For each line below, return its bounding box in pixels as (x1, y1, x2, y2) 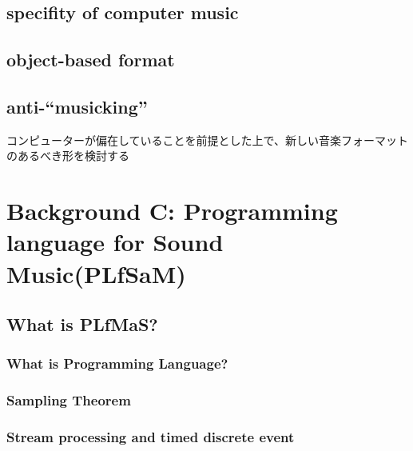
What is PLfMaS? (6, 312, 158, 337)
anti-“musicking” (6, 94, 148, 118)
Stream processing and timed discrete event (6, 427, 295, 447)
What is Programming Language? (6, 353, 228, 373)
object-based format (6, 47, 175, 72)
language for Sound (6, 225, 224, 258)
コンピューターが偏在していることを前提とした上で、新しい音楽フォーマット (6, 131, 409, 148)
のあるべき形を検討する (6, 147, 129, 164)
